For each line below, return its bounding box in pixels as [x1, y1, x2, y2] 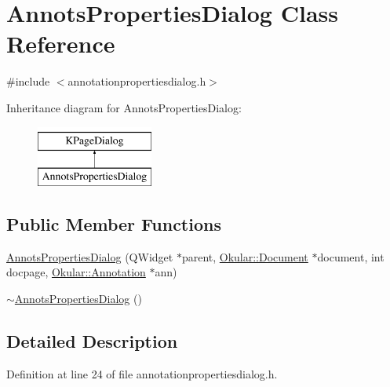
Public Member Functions [6, 212, 221, 236]
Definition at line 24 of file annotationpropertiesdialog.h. [6, 365, 278, 382]
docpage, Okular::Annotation [6, 264, 146, 280]
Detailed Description [6, 329, 178, 353]
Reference [6, 27, 115, 60]
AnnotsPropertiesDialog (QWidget [6, 248, 173, 265]
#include [6, 73, 50, 89]
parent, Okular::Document [181, 248, 308, 265]
